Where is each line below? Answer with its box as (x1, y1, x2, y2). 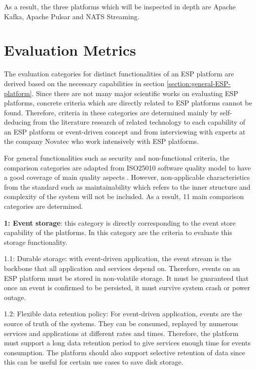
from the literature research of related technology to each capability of (33, 117, 246, 127)
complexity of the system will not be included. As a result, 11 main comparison (4, 191, 244, 202)
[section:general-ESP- (166, 78, 231, 88)
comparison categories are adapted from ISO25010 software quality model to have (4, 162, 251, 172)
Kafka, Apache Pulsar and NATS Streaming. (4, 11, 140, 21)
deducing (4, 117, 31, 127)
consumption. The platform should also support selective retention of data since (4, 347, 246, 357)
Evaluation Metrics (4, 40, 136, 60)
